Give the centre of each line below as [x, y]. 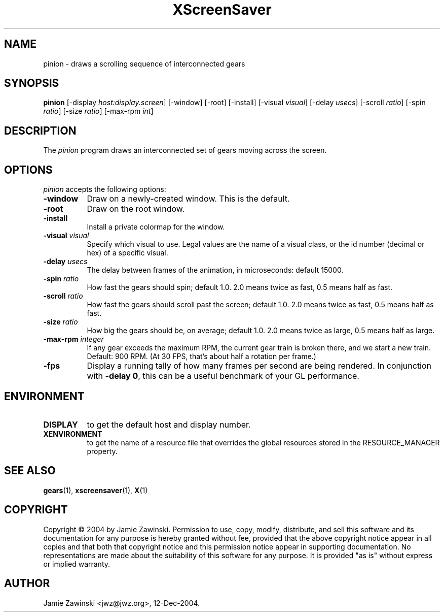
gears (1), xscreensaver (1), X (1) [96, 490]
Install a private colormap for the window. [156, 227]
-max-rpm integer [73, 339]
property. [102, 451]
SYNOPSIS [32, 83]
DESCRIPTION [40, 131]
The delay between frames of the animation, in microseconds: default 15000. [215, 270]
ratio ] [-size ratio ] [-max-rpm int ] [98, 111]
